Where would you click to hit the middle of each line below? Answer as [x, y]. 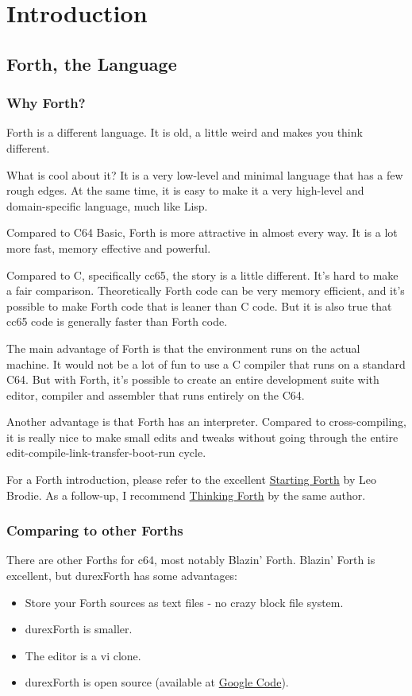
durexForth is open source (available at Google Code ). [157, 682]
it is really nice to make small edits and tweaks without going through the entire [202, 437]
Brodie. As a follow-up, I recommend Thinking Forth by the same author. [186, 495]
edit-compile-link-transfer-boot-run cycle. [106, 452]
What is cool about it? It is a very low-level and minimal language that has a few [205, 174]
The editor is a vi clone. [83, 655]
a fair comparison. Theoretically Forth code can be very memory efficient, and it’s [206, 290]
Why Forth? [46, 103]
